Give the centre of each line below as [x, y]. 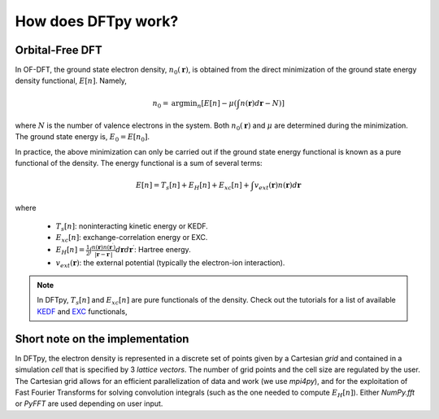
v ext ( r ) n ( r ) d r [278, 186]
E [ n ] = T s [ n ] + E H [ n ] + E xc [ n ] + [192, 186]
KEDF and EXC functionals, [82, 311]
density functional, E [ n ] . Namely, [71, 81]
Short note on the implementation [102, 339]
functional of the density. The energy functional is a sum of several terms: [139, 164]
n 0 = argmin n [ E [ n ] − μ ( [195, 104]
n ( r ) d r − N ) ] [262, 103]
